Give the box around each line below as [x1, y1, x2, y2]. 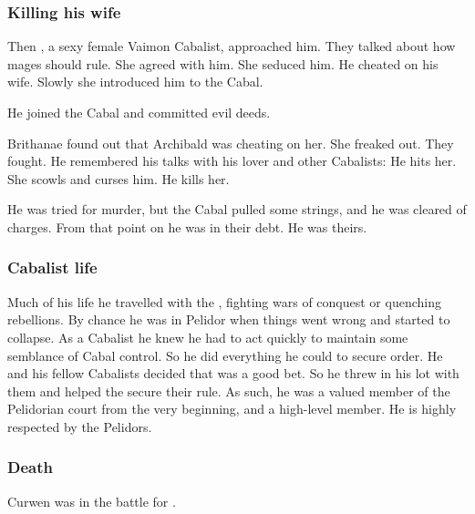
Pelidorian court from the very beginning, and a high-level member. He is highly [7, 399, 457, 418]
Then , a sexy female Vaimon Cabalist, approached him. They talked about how [7, 36, 456, 56]
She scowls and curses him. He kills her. [7, 169, 230, 188]
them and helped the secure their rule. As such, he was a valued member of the [7, 381, 450, 400]
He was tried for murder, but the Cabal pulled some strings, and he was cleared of [7, 200, 467, 219]
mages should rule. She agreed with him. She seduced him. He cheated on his [7, 54, 439, 73]
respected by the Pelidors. [7, 416, 152, 436]
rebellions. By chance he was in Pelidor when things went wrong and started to [7, 310, 450, 329]
